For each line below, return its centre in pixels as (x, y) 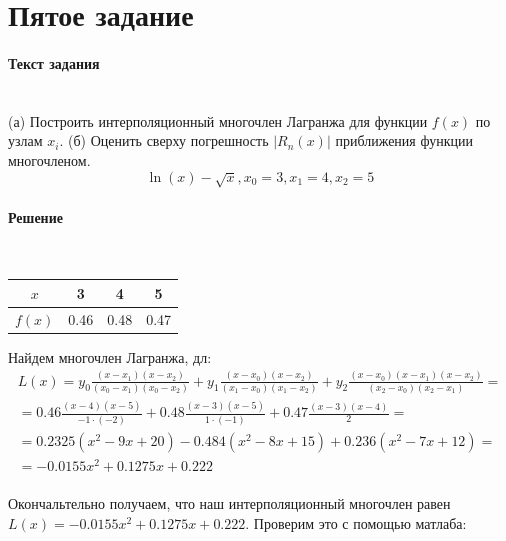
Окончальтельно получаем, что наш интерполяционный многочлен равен (229, 503)
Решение (35, 216)
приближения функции (404, 140)
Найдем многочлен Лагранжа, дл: (110, 356)
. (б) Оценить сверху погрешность (164, 140)
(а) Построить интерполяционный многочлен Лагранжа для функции (218, 120)
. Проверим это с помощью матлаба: (356, 523)
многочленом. (49, 159)
